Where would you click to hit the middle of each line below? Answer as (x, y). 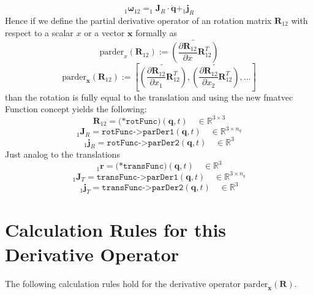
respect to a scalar (39, 32)
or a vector (104, 32)
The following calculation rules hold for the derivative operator (123, 283)
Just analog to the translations (62, 154)
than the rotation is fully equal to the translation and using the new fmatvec (149, 97)
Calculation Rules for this (116, 230)
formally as (156, 32)
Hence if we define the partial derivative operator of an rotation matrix (138, 21)
